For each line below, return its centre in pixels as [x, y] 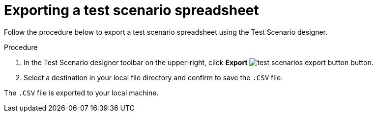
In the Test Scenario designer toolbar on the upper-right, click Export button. [199, 62]
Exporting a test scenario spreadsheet [131, 10]
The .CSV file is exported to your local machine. [81, 93]
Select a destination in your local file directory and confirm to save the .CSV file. [153, 77]
